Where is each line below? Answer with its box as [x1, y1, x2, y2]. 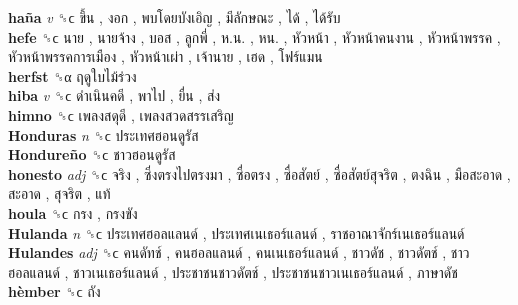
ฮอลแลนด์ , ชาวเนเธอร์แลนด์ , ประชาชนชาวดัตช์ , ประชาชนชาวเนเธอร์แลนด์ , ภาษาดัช [8, 261, 458, 282]
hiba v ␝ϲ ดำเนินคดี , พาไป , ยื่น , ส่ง [8, 85, 221, 106]
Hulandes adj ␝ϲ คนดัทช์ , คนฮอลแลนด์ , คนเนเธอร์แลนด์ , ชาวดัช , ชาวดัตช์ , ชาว [8, 242, 470, 263]
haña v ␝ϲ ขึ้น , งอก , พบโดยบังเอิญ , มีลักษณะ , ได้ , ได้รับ [8, 7, 341, 27]
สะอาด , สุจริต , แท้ [8, 183, 111, 204]
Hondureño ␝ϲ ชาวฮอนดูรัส [8, 144, 176, 165]
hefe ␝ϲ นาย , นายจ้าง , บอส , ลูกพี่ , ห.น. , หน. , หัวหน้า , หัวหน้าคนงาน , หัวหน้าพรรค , [8, 26, 501, 47]
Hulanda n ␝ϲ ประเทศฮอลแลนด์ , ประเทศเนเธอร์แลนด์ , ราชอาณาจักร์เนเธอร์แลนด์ [8, 222, 465, 243]
